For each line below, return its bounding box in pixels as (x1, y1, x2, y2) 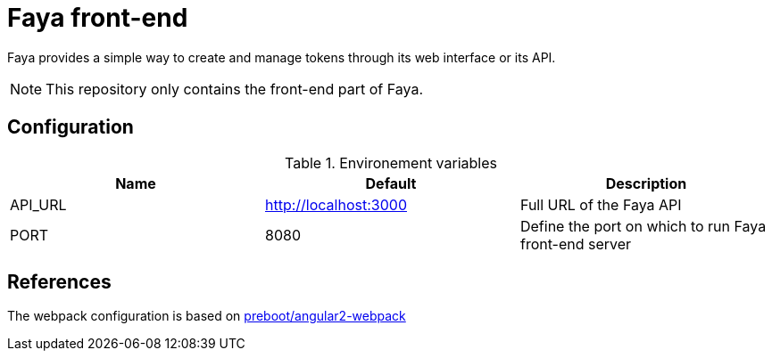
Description (605, 174, 687, 192)
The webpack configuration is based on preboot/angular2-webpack (7, 308, 406, 324)
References (7, 271, 112, 294)
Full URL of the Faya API (519, 195, 682, 214)
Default (365, 174, 417, 192)
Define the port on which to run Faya (519, 216, 767, 235)
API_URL (10, 195, 67, 214)
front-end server (519, 234, 632, 253)
